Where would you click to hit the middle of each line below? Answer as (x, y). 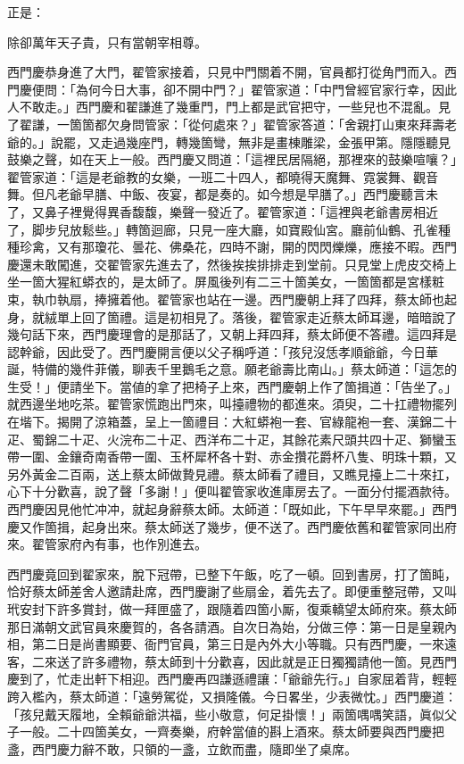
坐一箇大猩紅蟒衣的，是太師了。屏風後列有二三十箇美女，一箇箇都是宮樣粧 (226, 282)
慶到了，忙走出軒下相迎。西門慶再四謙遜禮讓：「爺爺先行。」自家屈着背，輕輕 (232, 679)
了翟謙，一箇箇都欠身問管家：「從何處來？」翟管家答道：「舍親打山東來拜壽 (226, 124)
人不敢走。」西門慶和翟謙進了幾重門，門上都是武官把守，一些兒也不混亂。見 (229, 107)
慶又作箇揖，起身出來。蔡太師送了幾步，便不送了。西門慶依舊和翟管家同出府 (232, 526)
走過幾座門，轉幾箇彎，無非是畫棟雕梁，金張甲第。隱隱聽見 (275, 141)
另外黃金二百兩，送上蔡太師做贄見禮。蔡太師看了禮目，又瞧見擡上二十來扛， (232, 473)
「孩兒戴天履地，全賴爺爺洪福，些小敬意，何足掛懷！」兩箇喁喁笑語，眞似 (226, 714)
